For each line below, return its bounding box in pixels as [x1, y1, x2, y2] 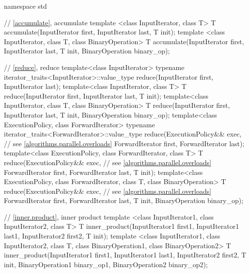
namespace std [4, 1, 47, 11]
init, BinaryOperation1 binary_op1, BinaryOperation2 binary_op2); [4, 259, 208, 269]
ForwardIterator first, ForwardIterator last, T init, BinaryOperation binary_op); [4, 195, 244, 205]
